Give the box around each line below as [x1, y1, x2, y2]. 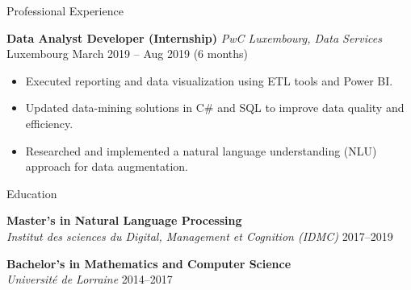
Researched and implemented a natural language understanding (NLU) [25, 142, 377, 159]
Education [6, 184, 57, 201]
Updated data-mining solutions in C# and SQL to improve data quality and [25, 99, 405, 116]
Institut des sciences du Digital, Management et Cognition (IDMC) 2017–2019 [6, 227, 393, 244]
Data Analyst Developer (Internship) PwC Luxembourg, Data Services [6, 29, 382, 46]
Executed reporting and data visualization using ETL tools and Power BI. [25, 72, 393, 89]
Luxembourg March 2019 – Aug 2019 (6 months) [6, 45, 249, 62]
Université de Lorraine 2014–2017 [6, 271, 173, 288]
